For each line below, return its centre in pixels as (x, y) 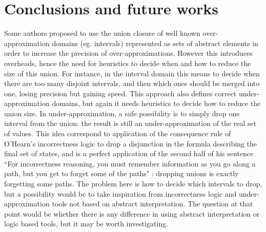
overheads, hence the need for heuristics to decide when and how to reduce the (128, 63)
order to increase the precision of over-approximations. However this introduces (128, 53)
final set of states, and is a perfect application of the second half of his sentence (129, 153)
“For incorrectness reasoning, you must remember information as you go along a (130, 163)
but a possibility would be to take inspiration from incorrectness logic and (120, 193)
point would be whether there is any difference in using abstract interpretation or (132, 213)
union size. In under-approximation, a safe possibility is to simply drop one (122, 113)
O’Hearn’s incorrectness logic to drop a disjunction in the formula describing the (130, 143)
